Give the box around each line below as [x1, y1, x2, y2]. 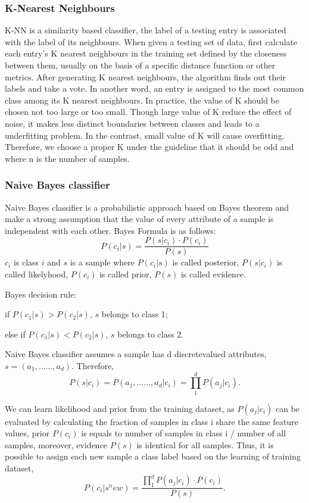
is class [13, 256, 39, 268]
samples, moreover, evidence [5, 438, 108, 451]
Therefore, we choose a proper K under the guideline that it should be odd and [5, 140, 294, 153]
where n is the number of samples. [5, 152, 130, 164]
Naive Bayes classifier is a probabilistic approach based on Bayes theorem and [5, 201, 289, 213]
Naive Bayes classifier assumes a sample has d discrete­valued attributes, [5, 348, 267, 360]
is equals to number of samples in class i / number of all [81, 427, 286, 439]
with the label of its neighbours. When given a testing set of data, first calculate [5, 35, 298, 48]
